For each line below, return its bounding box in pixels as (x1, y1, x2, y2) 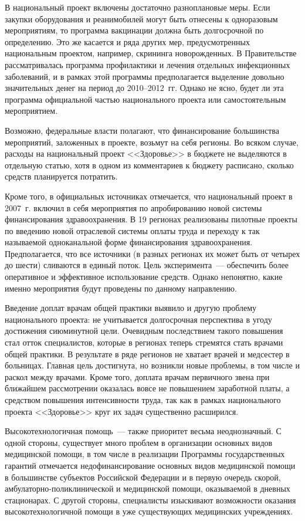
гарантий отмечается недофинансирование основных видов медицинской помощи (5, 459, 296, 471)
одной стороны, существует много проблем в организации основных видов (5, 436, 273, 448)
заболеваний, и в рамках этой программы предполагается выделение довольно (5, 70, 284, 82)
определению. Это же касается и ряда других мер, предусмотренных (5, 35, 250, 48)
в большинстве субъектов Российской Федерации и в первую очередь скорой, (5, 471, 281, 483)
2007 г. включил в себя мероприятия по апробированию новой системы (5, 201, 262, 214)
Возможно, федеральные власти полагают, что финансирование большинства (5, 124, 279, 136)
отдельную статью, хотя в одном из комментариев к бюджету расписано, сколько (5, 158, 294, 171)
